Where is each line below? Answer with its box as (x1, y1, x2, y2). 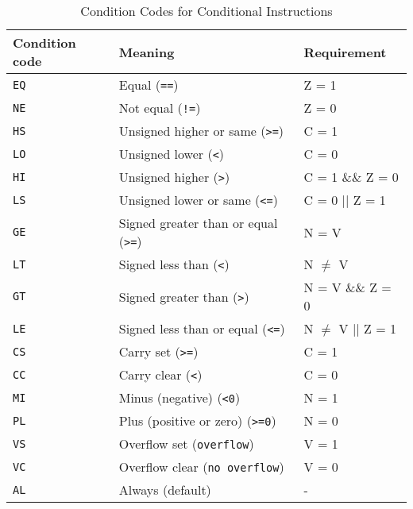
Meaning (118, 42, 175, 61)
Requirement (303, 42, 387, 61)
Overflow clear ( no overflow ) (118, 457, 284, 476)
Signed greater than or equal (118, 214, 278, 232)
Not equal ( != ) (118, 98, 201, 117)
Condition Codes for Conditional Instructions (80, 2, 333, 20)
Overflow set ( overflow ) (118, 434, 254, 453)
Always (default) (118, 480, 211, 499)
